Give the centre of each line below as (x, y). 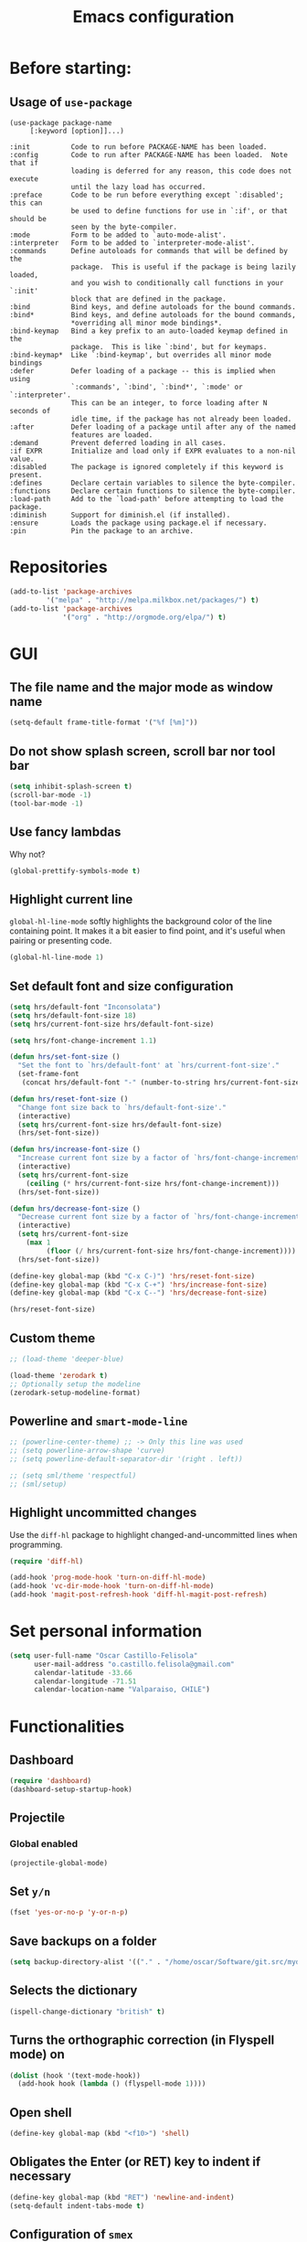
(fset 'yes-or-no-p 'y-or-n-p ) (69, 1913)
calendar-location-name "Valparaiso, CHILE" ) (122, 1690)
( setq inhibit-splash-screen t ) (71, 787)
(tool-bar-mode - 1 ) (47, 803)
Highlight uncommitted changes (103, 1513)
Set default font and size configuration (122, 986)
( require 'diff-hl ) (47, 1561)
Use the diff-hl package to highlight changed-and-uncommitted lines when (153, 1534)
